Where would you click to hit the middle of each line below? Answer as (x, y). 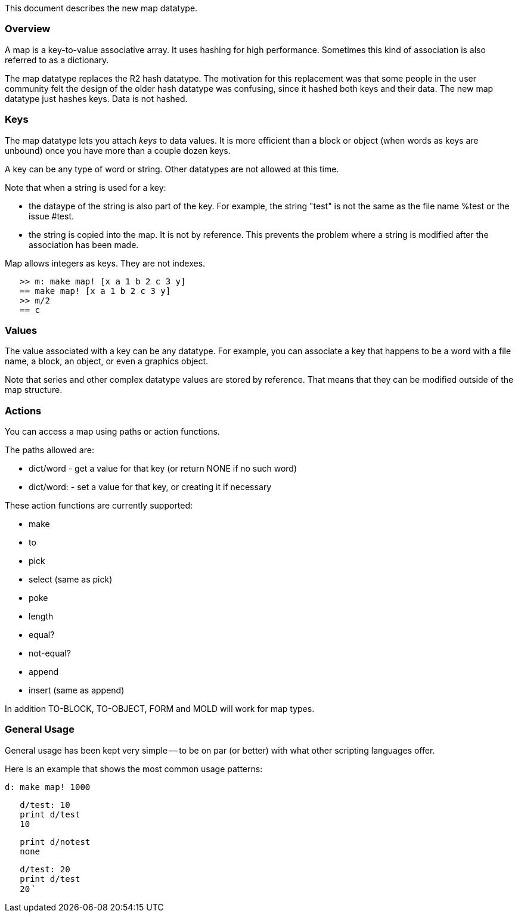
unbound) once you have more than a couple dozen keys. (118, 150)
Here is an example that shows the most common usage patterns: (134, 769)
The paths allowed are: (49, 450)
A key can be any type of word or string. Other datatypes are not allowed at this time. (172, 169)
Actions (23, 411)
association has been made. (84, 244)
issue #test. (52, 216)
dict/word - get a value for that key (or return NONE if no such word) (163, 468)
